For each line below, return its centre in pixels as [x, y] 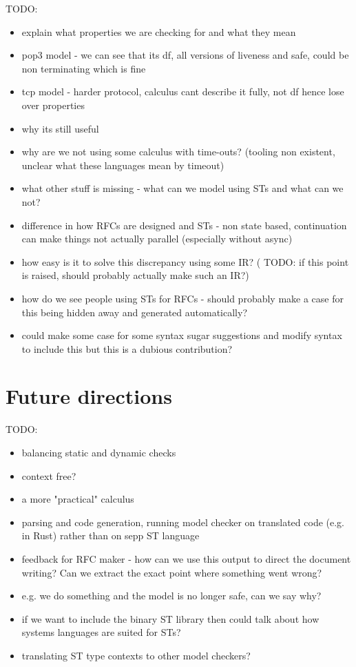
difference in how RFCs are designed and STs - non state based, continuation [184, 225]
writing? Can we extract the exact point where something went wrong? [172, 572]
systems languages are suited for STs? [101, 632]
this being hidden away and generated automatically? [134, 312]
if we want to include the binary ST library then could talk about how [170, 618]
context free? [49, 475]
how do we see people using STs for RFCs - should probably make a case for [182, 298]
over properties [53, 105]
